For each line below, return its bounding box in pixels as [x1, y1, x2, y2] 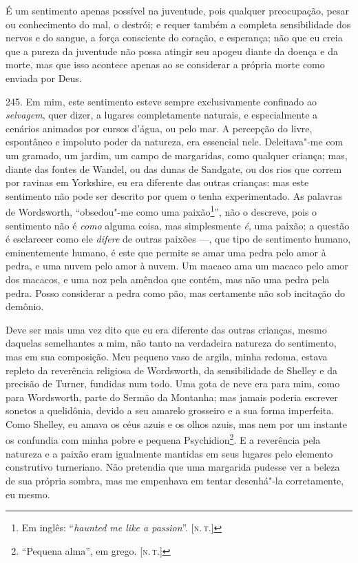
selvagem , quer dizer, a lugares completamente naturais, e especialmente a [6, 108, 318, 122]
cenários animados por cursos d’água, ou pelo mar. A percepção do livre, [6, 121, 313, 135]
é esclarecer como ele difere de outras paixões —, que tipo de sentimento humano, [6, 232, 351, 246]
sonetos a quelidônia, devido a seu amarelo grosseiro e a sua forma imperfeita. [6, 403, 335, 418]
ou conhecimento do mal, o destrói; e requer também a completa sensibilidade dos [6, 17, 351, 31]
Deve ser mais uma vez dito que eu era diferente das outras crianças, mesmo [6, 322, 327, 336]
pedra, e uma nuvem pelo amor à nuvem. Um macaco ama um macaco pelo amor [6, 258, 348, 273]
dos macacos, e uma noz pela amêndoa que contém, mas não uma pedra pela [6, 272, 330, 286]
